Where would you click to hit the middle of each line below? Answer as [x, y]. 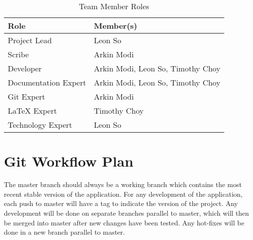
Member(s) [116, 26]
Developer [25, 68]
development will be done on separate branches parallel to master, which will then [126, 213]
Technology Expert [40, 125]
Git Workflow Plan [69, 161]
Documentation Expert [47, 82]
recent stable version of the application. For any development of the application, [123, 194]
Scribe [18, 54]
